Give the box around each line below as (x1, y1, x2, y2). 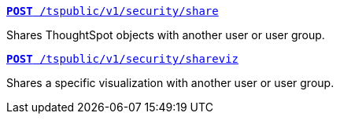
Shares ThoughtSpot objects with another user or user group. (6, 28, 325, 42)
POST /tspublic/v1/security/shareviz (6, 53, 239, 65)
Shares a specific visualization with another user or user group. (6, 76, 334, 89)
